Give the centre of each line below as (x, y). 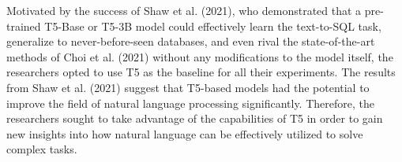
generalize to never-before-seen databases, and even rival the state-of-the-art (191, 41)
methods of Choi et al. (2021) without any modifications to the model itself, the (200, 56)
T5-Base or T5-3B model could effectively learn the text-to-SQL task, (213, 26)
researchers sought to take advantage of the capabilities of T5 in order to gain (195, 118)
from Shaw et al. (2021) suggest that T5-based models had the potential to (188, 87)
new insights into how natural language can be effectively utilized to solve (185, 133)
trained (24, 26)
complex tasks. (42, 149)
